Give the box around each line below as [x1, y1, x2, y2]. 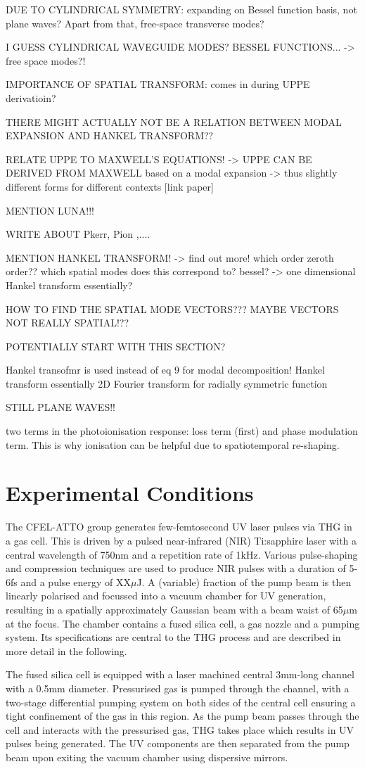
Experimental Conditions [6, 478, 254, 507]
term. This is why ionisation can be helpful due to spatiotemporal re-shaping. [6, 437, 340, 452]
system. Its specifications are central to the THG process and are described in [6, 630, 341, 644]
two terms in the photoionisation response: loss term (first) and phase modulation [6, 424, 358, 438]
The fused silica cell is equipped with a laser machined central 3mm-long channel [6, 667, 354, 682]
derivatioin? [6, 90, 56, 105]
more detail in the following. [6, 643, 127, 658]
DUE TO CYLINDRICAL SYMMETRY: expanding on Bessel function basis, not [6, 2, 357, 16]
